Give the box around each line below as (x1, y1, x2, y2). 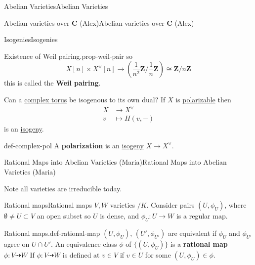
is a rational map (170, 238, 228, 249)
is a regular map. (176, 211, 228, 221)
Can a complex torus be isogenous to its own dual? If (4, 94, 166, 104)
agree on (4, 238, 30, 249)
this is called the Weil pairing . (4, 78, 101, 88)
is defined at (62, 249, 100, 260)
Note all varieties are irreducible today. (4, 183, 122, 193)
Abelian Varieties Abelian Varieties (4, 1, 108, 11)
